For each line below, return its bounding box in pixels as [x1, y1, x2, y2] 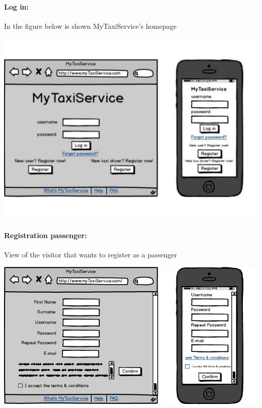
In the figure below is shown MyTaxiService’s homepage [4, 20, 177, 31]
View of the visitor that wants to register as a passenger [4, 249, 177, 260]
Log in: [4, 1, 29, 12]
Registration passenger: [4, 230, 87, 240]
